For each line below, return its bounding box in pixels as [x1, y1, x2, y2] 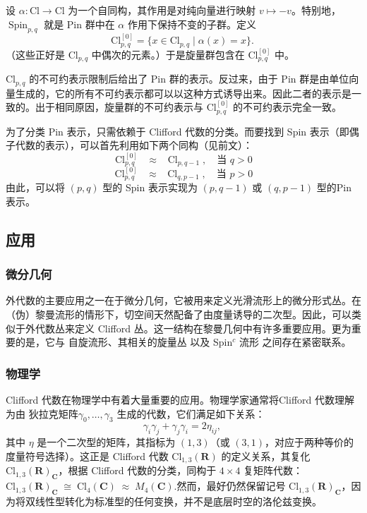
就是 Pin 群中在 [44, 16, 115, 31]
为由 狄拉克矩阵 [6, 406, 78, 421]
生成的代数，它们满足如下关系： [116, 406, 265, 421]
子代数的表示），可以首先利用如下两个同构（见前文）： [6, 138, 253, 152]
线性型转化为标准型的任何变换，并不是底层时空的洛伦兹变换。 [35, 493, 322, 508]
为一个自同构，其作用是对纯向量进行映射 [68, 3, 256, 17]
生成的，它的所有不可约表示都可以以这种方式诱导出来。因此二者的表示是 [15, 85, 351, 100]
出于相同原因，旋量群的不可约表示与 [35, 99, 203, 114]
